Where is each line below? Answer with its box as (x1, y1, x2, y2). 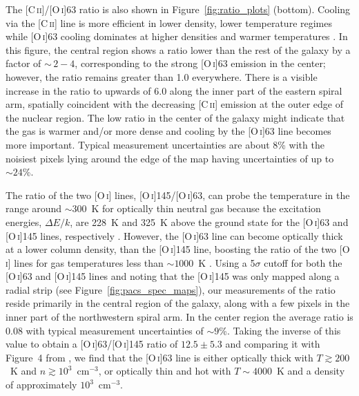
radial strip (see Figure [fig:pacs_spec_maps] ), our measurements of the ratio (6, 282, 336, 296)
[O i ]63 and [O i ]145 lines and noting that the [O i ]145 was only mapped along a (6, 269, 340, 283)
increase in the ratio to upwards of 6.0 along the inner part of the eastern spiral (6, 83, 342, 97)
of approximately (6, 377, 77, 392)
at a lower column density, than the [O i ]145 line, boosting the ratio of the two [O (6, 242, 350, 256)
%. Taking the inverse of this (219, 323, 341, 337)
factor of (6, 56, 41, 70)
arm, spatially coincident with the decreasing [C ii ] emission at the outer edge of (6, 97, 343, 111)
